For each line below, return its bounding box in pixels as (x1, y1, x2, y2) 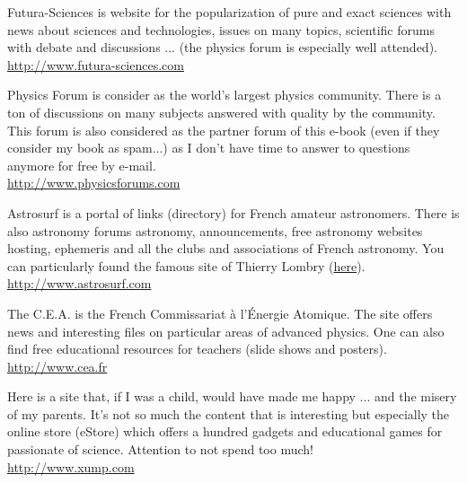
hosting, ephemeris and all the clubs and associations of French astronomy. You (7, 239, 445, 258)
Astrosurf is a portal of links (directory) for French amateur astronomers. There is (7, 203, 460, 222)
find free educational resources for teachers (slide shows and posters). (7, 339, 387, 358)
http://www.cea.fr (7, 356, 108, 375)
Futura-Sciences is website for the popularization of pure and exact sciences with (7, 3, 452, 21)
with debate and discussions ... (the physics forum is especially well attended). (7, 38, 437, 57)
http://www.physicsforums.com (7, 173, 181, 192)
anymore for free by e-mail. (7, 155, 156, 174)
